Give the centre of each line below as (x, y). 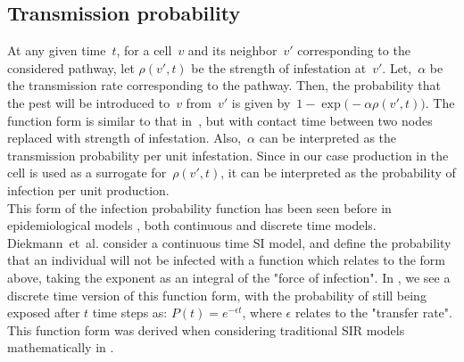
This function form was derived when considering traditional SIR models (206, 329)
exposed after (44, 313)
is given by (261, 102)
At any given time (57, 50)
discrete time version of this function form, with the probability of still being (217, 295)
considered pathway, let (71, 67)
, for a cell (144, 50)
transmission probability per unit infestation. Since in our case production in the (228, 155)
